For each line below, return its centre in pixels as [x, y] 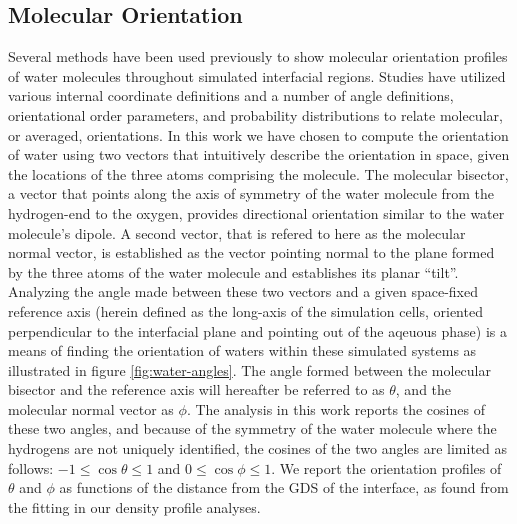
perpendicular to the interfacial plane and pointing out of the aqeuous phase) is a [257, 330]
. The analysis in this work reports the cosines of [335, 408]
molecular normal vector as [91, 408]
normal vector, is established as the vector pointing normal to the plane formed [251, 252]
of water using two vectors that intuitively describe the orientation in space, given [259, 154]
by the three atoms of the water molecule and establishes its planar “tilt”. [233, 271]
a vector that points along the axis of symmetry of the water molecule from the [251, 193]
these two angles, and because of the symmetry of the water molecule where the [252, 428]
